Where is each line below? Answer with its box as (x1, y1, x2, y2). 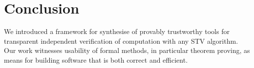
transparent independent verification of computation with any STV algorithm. (4, 35, 238, 46)
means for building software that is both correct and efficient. (4, 54, 188, 65)
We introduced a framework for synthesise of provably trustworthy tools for (4, 26, 230, 36)
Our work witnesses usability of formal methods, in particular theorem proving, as (4, 45, 250, 55)
